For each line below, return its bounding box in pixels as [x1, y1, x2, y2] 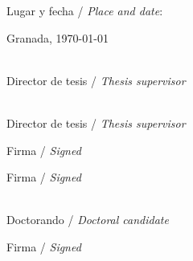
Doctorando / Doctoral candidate [6, 211, 169, 228]
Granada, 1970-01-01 [6, 29, 109, 46]
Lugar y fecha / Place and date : [6, 2, 163, 18]
